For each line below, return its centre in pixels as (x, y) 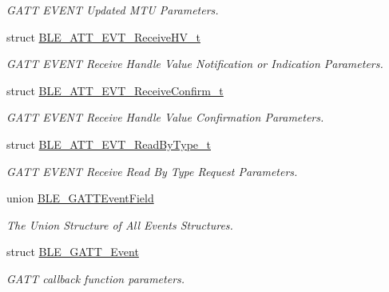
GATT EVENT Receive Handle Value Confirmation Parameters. (165, 117)
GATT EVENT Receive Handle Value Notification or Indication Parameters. (195, 64)
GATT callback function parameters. (96, 278)
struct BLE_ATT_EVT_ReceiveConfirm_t (115, 90)
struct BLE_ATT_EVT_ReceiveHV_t (103, 36)
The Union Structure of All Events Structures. (120, 224)
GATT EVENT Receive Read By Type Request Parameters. (152, 171)
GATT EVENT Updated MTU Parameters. (113, 10)
